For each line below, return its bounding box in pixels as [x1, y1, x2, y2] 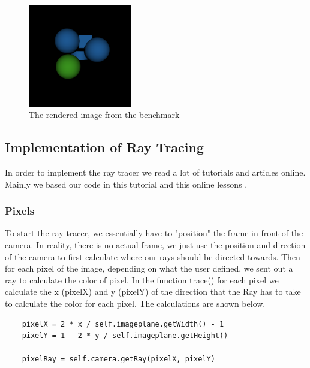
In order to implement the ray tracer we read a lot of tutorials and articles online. [5, 165, 306, 178]
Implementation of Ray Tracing [5, 138, 204, 156]
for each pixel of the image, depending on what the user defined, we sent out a [5, 262, 293, 275]
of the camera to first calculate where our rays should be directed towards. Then [5, 250, 300, 263]
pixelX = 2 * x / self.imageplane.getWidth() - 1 [22, 319, 224, 328]
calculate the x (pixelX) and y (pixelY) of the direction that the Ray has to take [5, 285, 301, 298]
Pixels [5, 203, 35, 218]
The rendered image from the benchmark [29, 108, 180, 121]
